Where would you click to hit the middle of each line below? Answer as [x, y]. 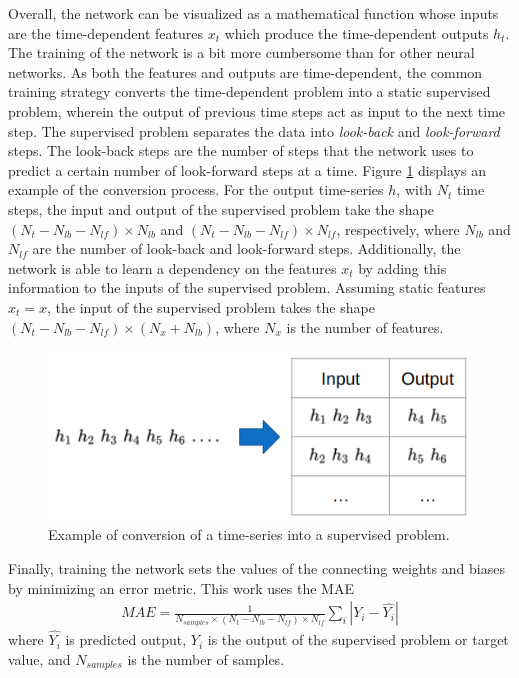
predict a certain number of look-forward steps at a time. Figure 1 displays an [247, 169]
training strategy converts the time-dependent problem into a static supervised [249, 91]
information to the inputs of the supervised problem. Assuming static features [247, 287]
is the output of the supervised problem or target [358, 639]
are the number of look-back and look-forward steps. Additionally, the [246, 248]
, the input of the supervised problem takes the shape [211, 306]
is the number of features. [365, 326]
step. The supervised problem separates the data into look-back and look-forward [254, 130]
